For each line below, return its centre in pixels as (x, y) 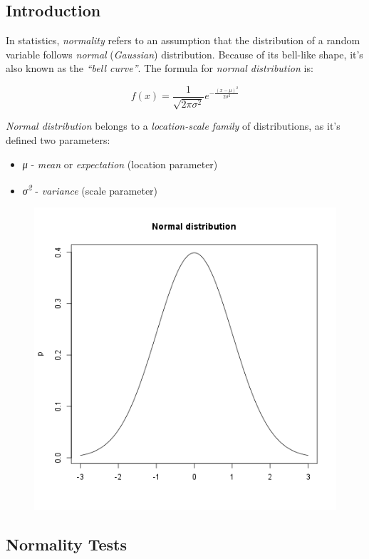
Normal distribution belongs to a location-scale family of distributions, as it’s (173, 126)
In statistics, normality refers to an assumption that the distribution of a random (183, 40)
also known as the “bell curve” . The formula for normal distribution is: (160, 68)
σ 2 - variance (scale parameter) (90, 189)
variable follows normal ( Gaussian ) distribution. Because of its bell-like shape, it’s (184, 54)
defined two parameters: (58, 140)
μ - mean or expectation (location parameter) (120, 164)
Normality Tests (66, 544)
